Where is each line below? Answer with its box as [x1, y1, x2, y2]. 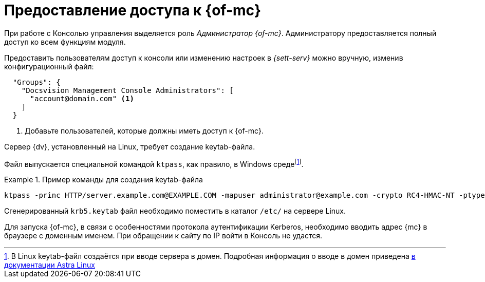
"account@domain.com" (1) [30, 94, 134, 103]
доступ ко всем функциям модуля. [4, 37, 126, 46]
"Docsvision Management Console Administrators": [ [21, 86, 234, 95]
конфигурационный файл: [4, 62, 94, 71]
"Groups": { [12, 78, 61, 86]
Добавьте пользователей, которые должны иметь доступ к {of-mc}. [25, 126, 264, 135]
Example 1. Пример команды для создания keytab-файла [4, 175, 203, 184]
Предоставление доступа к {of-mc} [4, 2, 262, 19]
